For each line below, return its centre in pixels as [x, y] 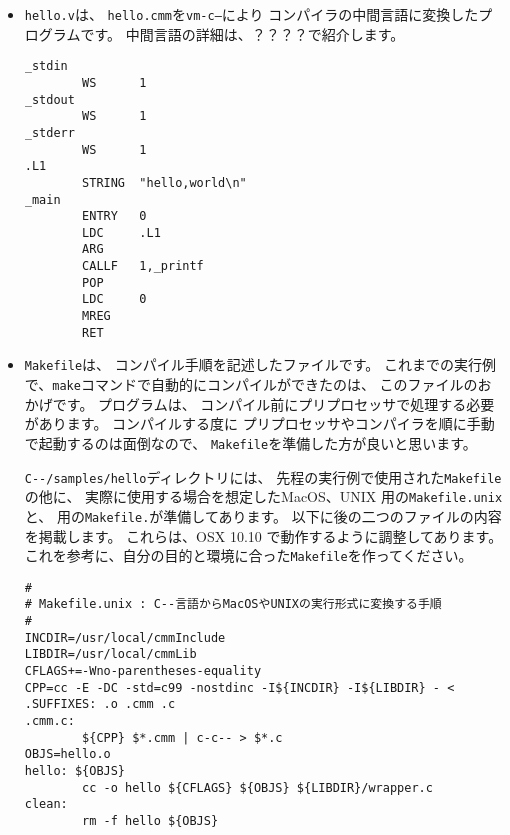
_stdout [49, 99]
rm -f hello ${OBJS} [150, 820]
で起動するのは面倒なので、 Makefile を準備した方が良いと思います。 [250, 442]
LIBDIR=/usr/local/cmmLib [110, 654]
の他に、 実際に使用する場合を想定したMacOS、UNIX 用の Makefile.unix [263, 496]
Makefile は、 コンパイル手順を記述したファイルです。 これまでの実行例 [260, 364]
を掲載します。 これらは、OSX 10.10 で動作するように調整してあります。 [263, 535]
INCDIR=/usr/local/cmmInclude [125, 637]
